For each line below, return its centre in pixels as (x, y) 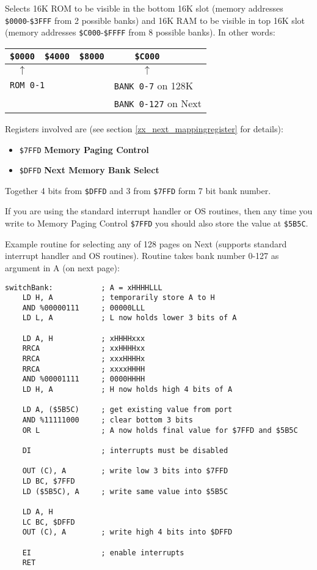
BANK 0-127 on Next (158, 103)
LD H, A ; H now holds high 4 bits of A (127, 390)
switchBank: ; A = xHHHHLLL (84, 287)
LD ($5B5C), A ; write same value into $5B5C (125, 491)
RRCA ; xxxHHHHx (84, 359)
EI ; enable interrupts (103, 553)
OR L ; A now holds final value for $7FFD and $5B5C (160, 430)
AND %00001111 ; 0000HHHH (84, 379)
